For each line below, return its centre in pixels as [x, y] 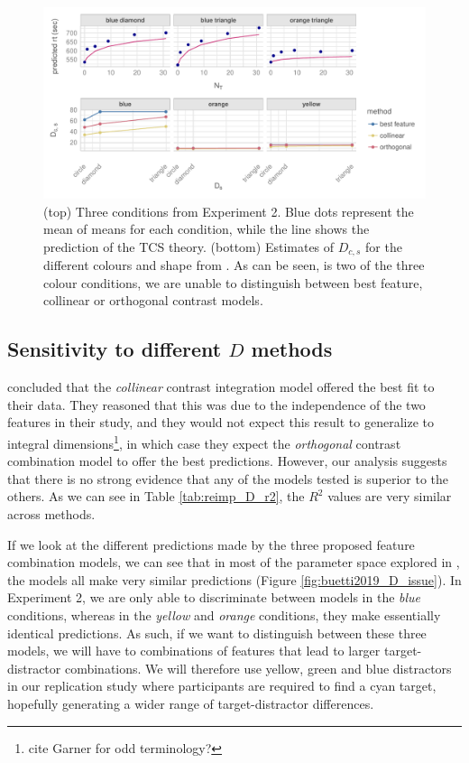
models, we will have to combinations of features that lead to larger [194, 651]
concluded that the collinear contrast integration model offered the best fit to [221, 387]
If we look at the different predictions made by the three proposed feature [211, 544]
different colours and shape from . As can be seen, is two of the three [234, 265]
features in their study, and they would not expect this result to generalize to [221, 422]
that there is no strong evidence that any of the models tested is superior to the [228, 478]
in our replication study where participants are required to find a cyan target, [222, 686]
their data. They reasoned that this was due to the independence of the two [216, 404]
